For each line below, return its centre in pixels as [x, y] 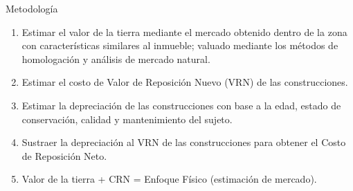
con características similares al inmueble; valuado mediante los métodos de [180, 45]
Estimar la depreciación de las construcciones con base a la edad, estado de [181, 105]
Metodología [32, 8]
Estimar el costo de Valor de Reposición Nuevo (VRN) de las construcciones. [185, 82]
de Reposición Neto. [64, 155]
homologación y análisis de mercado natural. [116, 58]
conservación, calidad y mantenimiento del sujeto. [127, 119]
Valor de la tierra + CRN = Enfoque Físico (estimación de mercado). [169, 179]
